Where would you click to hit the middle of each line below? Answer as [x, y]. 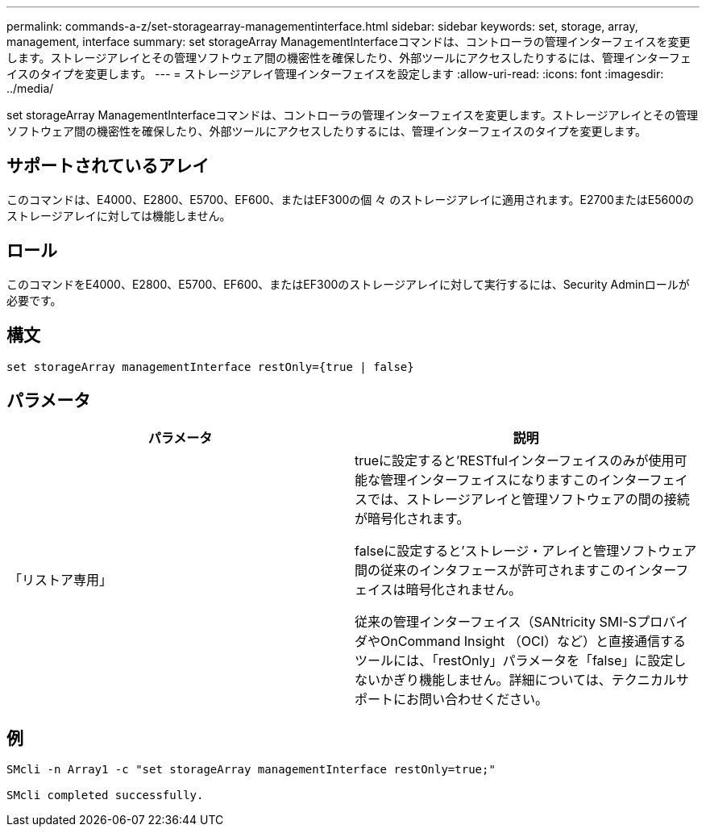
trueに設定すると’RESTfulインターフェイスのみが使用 [515, 461]
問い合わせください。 [484, 700]
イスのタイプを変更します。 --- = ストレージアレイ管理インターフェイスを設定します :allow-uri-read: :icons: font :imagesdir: [335, 74]
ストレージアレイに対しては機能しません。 [119, 215]
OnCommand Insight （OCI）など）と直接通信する [534, 641]
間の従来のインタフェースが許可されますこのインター [515, 571]
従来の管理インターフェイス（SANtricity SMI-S [496, 622]
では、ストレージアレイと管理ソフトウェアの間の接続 [529, 500]
